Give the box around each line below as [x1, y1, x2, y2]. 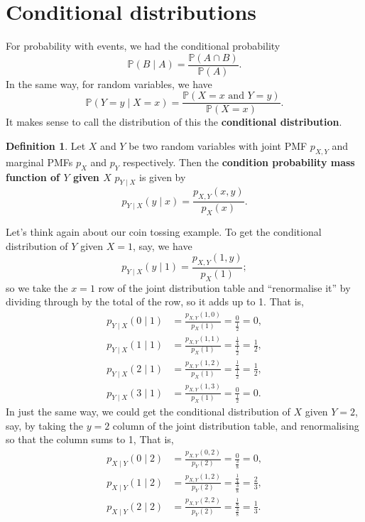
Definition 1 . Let [6, 138, 86, 153]
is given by [138, 169, 186, 184]
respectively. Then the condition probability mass [122, 154, 355, 169]
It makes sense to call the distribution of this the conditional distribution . [6, 114, 342, 129]
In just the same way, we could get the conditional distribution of [6, 404, 290, 419]
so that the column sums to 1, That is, [6, 432, 174, 447]
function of [6, 169, 60, 184]
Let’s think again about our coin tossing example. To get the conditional [6, 224, 322, 239]
